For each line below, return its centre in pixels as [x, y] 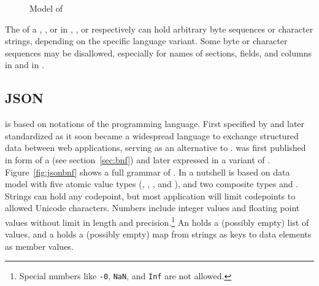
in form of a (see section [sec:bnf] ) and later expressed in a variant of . [138, 159]
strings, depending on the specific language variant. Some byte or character [146, 41]
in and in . [25, 65]
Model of [46, 8]
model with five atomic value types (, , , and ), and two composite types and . [152, 184]
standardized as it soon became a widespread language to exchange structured [152, 135]
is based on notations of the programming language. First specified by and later [155, 124]
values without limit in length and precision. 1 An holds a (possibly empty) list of [157, 221]
